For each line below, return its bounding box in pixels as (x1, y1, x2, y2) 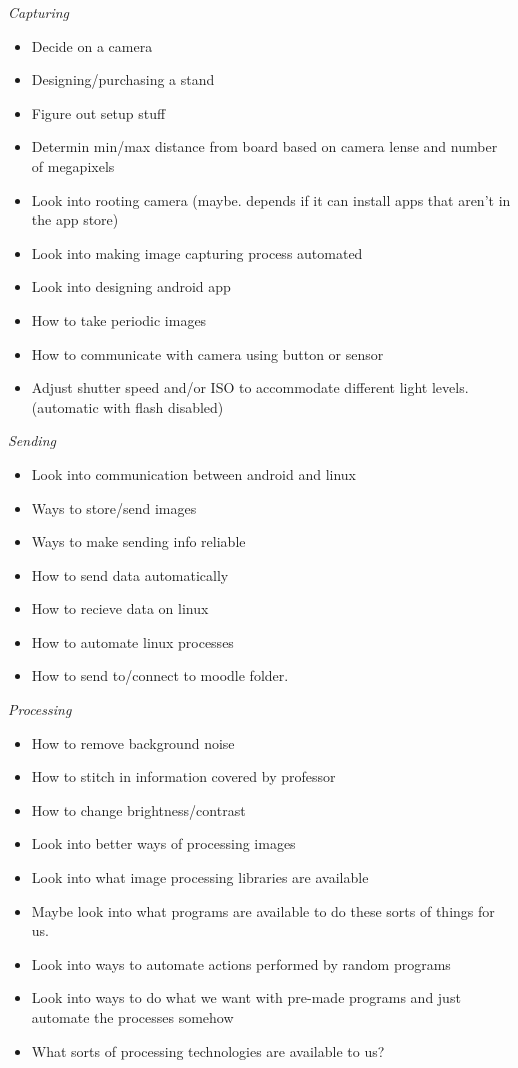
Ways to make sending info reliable (31, 531, 246, 552)
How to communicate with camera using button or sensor (31, 343, 384, 364)
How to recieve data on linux (31, 598, 209, 619)
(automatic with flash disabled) (31, 396, 224, 417)
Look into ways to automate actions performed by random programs (31, 953, 451, 974)
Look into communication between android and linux (31, 463, 357, 484)
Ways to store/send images (31, 497, 197, 518)
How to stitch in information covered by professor (31, 766, 336, 787)
